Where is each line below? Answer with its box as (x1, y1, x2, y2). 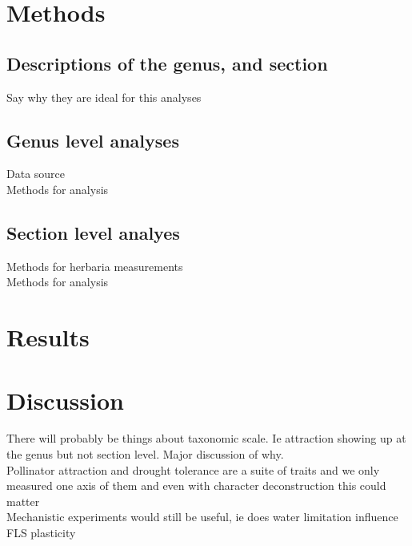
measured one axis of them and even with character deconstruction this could (6, 477, 386, 494)
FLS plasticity (6, 524, 76, 541)
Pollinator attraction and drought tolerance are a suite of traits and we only (6, 461, 380, 478)
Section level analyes (6, 220, 180, 245)
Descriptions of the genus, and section (6, 51, 328, 75)
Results (6, 321, 90, 354)
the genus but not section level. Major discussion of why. (6, 446, 284, 463)
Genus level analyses (6, 127, 179, 152)
